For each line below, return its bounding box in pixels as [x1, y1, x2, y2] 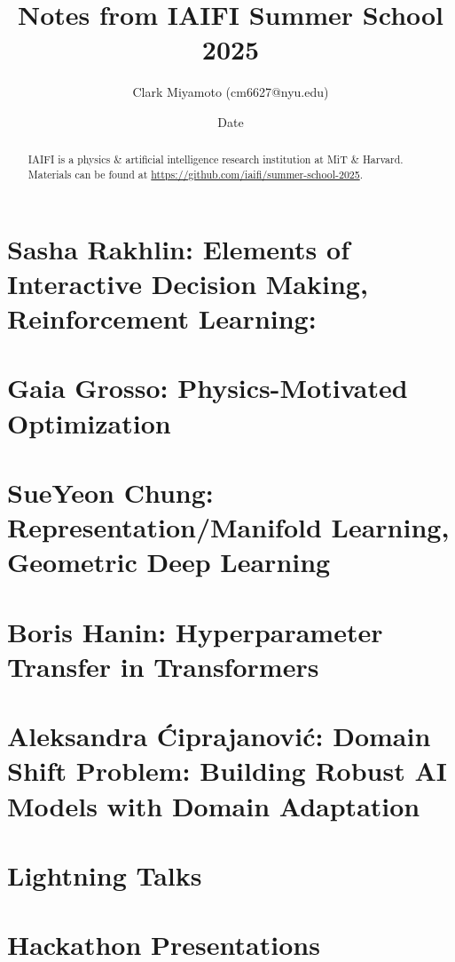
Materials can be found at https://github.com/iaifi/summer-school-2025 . [27, 166, 364, 181]
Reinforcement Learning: [7, 299, 317, 336]
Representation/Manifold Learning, [7, 509, 450, 545]
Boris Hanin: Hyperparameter [7, 613, 383, 649]
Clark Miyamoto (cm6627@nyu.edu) [132, 83, 329, 101]
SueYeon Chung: [7, 473, 214, 510]
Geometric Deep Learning [7, 544, 331, 580]
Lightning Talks [7, 856, 202, 893]
